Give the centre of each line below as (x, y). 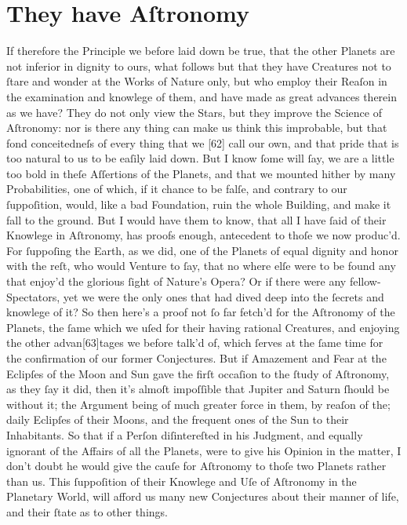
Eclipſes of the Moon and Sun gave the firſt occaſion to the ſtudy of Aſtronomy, (198, 373)
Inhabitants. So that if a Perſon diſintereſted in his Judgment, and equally (185, 434)
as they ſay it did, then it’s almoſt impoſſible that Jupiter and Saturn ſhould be (198, 389)
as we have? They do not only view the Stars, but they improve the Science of (194, 112)
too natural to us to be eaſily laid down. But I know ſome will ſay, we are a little (200, 158)
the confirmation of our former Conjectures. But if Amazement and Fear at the (196, 358)
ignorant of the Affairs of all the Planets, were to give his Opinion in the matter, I (204, 450)
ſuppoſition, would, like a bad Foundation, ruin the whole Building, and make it (199, 204)
